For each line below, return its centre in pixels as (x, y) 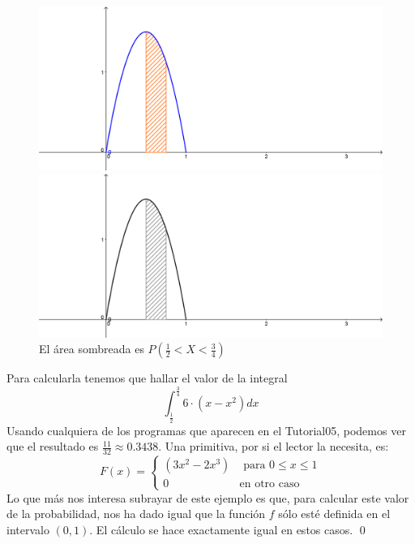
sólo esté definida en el (334, 514)
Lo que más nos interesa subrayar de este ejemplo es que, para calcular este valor (208, 497)
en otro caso (270, 484)
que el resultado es (53, 446)
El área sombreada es (92, 349)
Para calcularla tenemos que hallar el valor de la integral (147, 378)
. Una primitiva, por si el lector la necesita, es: (274, 446)
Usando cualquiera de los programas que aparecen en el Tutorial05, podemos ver (206, 430)
